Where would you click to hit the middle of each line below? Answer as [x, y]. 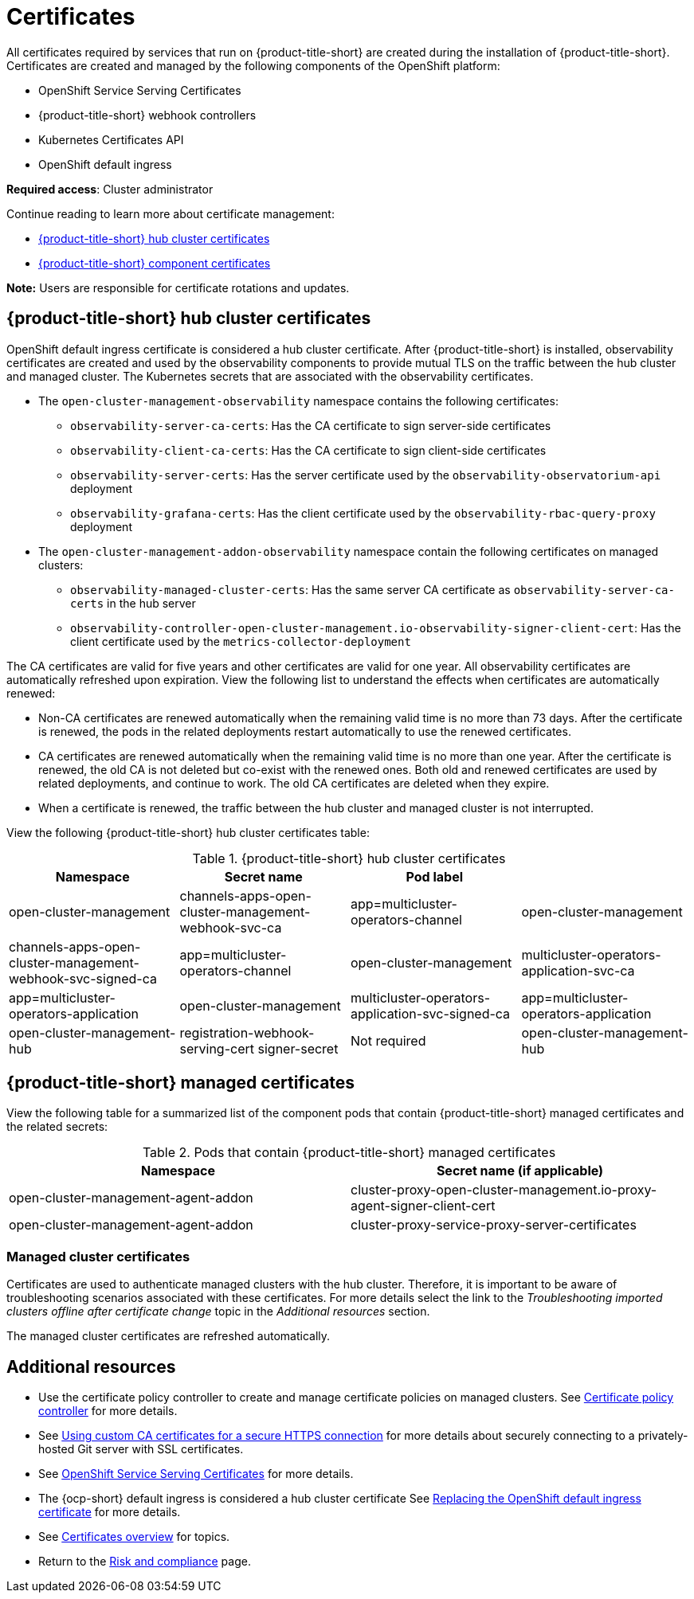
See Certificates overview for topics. [134, 1537]
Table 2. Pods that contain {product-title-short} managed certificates [349, 1153]
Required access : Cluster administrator [110, 189]
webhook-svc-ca [231, 927]
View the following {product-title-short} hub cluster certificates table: [188, 832]
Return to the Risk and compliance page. [145, 1562]
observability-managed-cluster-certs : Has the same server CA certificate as [290, 589]
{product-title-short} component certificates [155, 263]
